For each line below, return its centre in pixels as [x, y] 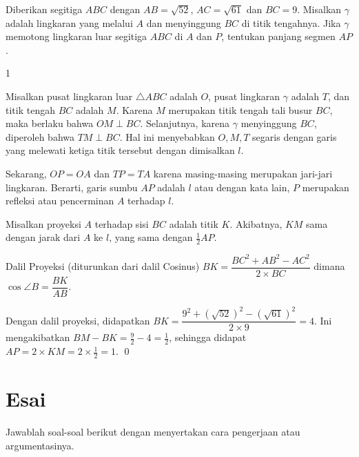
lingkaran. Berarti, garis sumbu [72, 187]
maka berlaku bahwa [50, 123]
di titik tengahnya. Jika [291, 22]
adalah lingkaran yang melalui [69, 22]
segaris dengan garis [295, 136]
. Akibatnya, [256, 223]
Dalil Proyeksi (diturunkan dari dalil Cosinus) [103, 266]
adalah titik [194, 223]
